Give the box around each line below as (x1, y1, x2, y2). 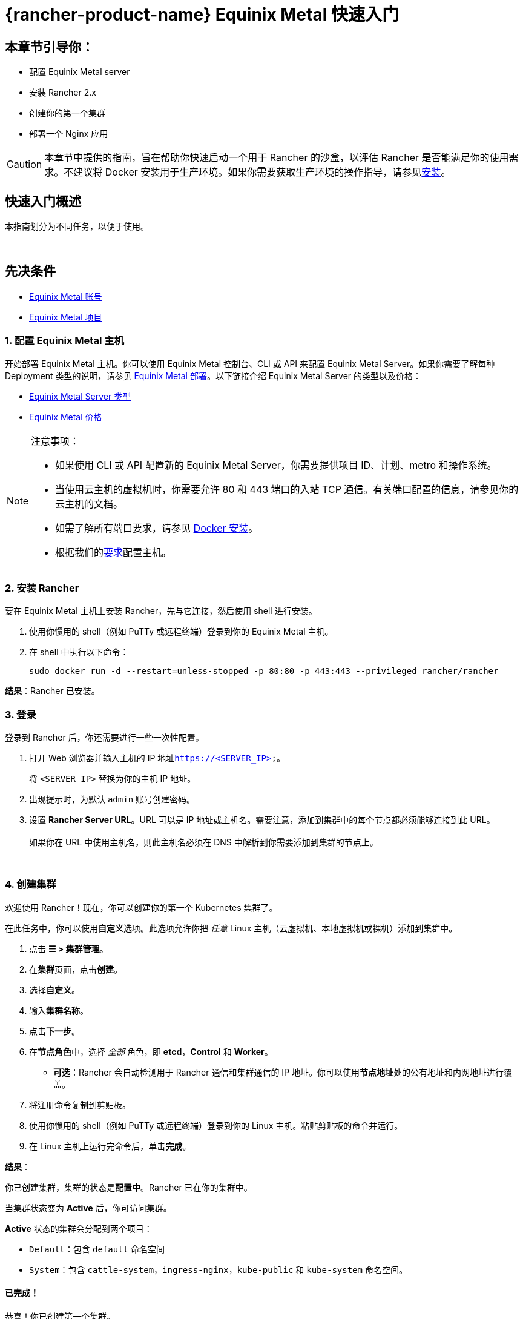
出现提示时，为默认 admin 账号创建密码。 (29, 794, 196, 805)
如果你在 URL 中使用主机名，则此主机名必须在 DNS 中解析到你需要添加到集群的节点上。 (29, 837, 378, 848)
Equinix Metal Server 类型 (29, 391, 131, 402)
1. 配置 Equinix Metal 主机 (5, 334, 124, 347)
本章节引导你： (5, 39, 94, 55)
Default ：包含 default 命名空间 (29, 1243, 165, 1254)
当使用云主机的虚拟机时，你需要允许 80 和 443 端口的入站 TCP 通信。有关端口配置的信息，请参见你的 (55, 483, 519, 495)
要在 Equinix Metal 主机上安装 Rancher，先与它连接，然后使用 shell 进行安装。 (5, 606, 317, 617)
